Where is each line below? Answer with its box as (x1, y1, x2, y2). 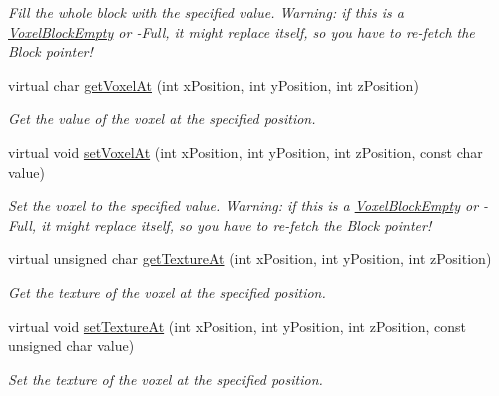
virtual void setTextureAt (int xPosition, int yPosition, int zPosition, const (8, 315, 467, 336)
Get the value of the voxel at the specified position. (8, 108, 316, 129)
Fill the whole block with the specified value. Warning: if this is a (8, 2, 404, 22)
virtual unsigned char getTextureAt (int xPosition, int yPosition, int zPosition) (8, 248, 492, 269)
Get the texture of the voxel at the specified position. (8, 281, 326, 302)
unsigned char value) (8, 335, 135, 356)
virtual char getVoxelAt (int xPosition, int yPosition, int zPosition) (8, 74, 419, 95)
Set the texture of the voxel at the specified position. (8, 368, 323, 389)
